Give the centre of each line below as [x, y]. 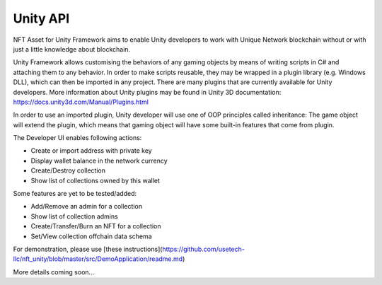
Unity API [41, 18]
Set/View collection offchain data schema [91, 236]
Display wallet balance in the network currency [99, 161]
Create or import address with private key [91, 151]
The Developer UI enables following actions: [77, 138]
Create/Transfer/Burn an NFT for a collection [96, 226]
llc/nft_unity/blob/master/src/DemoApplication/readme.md [98, 259]
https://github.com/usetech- [204, 249]
